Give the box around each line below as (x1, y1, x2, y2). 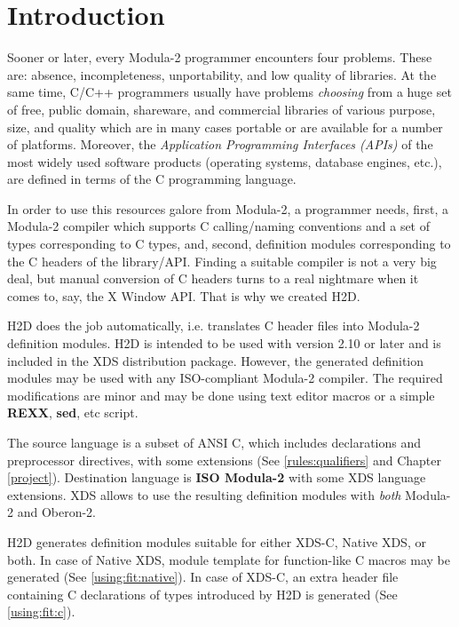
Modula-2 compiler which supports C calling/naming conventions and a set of (7, 217, 431, 235)
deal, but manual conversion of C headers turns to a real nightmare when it (7, 269, 419, 288)
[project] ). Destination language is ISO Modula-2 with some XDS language (7, 468, 426, 487)
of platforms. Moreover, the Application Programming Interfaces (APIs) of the (7, 135, 433, 154)
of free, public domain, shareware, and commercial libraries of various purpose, (7, 99, 436, 118)
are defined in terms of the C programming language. (7, 170, 297, 188)
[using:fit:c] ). (7, 602, 75, 621)
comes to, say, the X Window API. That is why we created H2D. (7, 286, 360, 305)
